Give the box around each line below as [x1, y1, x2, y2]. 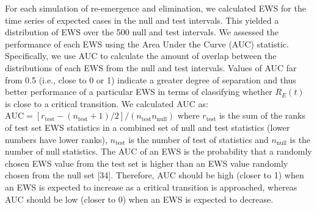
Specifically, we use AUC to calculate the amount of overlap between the [5, 49, 277, 62]
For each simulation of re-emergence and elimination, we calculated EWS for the [5, 2, 306, 14]
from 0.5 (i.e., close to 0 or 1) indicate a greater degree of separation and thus [5, 73, 296, 86]
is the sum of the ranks [219, 109, 305, 122]
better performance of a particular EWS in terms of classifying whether [5, 85, 272, 98]
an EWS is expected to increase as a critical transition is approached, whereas [5, 180, 297, 193]
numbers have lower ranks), [5, 133, 107, 145]
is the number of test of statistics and [128, 133, 269, 145]
